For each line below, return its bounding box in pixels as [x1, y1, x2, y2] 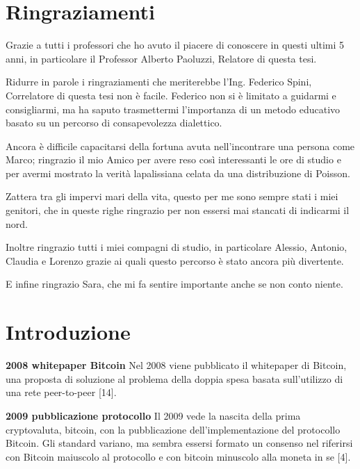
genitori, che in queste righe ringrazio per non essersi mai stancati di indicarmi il [6, 203, 350, 217]
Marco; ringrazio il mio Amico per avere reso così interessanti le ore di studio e [6, 152, 341, 167]
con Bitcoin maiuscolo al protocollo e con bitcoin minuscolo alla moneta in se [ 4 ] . [6, 449, 351, 463]
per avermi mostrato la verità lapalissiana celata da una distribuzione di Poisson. [6, 165, 350, 180]
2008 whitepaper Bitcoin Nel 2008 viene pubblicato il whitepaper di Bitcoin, [6, 358, 347, 372]
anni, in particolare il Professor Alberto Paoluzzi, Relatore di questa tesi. [6, 51, 317, 65]
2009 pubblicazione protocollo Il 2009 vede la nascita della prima [6, 408, 301, 422]
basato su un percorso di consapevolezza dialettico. [6, 115, 222, 130]
